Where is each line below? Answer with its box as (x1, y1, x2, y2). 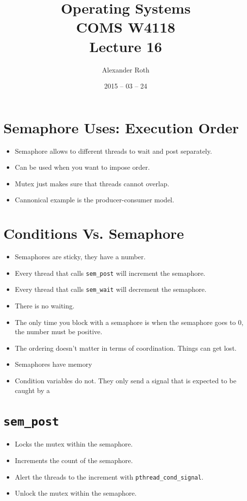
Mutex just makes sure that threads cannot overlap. (15, 178, 169, 188)
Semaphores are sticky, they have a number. (15, 251, 146, 262)
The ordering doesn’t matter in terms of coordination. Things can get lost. (15, 342, 237, 353)
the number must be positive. (15, 326, 102, 337)
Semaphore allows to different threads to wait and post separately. (15, 145, 212, 156)
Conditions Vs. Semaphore (3, 223, 184, 243)
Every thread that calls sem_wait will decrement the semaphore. (15, 284, 207, 294)
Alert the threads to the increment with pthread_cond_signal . (15, 471, 204, 482)
